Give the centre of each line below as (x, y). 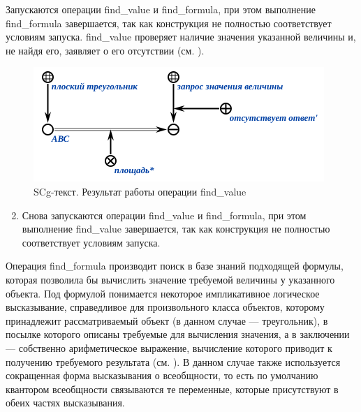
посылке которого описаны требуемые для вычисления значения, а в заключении (178, 334)
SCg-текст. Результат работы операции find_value (140, 191)
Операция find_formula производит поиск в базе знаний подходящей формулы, (175, 266)
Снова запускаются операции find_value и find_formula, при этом (164, 215)
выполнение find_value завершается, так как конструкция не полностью (176, 229)
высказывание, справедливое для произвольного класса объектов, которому (165, 307)
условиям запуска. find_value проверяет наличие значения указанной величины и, (181, 37)
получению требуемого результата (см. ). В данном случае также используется (173, 361)
